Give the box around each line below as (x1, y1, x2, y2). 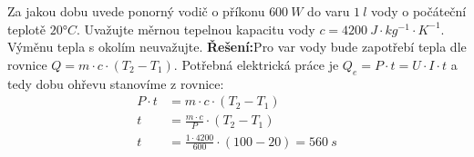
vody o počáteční (371, 2, 467, 20)
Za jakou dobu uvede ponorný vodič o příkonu (7, 2, 265, 20)
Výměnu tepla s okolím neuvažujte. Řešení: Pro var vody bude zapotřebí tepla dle (7, 37, 467, 56)
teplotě (7, 19, 46, 38)
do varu (307, 2, 350, 20)
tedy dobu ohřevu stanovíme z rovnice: (7, 74, 224, 93)
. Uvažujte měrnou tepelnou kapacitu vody (76, 19, 315, 38)
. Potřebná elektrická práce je (173, 54, 339, 74)
